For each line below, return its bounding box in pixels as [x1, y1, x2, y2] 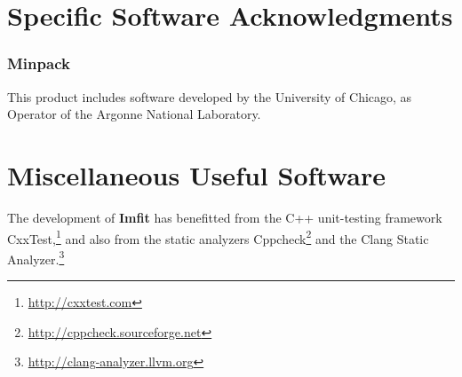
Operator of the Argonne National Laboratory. [7, 105, 261, 123]
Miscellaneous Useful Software [7, 156, 386, 192]
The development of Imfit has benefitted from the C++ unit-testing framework [7, 208, 442, 226]
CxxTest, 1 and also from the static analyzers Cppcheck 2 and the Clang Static [7, 226, 429, 247]
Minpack [7, 52, 70, 75]
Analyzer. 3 [7, 247, 65, 268]
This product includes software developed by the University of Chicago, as [7, 87, 412, 106]
